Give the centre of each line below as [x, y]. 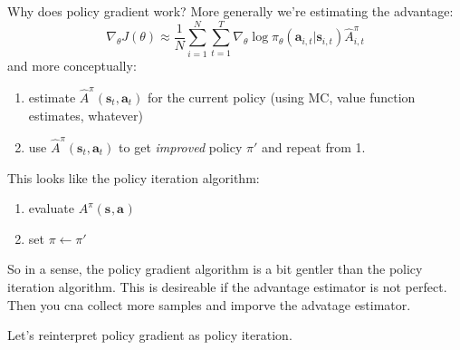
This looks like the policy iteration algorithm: [134, 177]
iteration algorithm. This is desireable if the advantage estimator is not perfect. [227, 286]
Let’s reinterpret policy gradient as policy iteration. [150, 335]
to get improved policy [181, 146]
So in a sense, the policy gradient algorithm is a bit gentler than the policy [215, 269]
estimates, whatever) [86, 115]
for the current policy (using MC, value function [281, 97]
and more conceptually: [72, 65]
